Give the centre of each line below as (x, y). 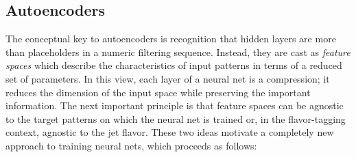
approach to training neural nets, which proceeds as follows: (131, 145)
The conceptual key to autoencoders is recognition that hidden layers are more (171, 39)
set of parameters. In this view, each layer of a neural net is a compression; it (168, 78)
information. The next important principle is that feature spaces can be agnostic (175, 105)
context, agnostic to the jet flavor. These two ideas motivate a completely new (170, 132)
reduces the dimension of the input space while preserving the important (158, 92)
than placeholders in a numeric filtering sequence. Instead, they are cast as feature (178, 52)
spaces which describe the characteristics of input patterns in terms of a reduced (174, 65)
